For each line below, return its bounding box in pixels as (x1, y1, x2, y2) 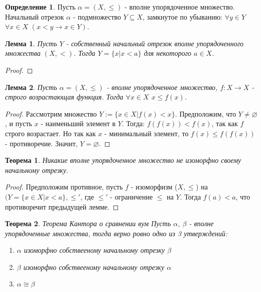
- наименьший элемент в (41, 118, 116, 129)
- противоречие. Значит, (5, 138, 78, 148)
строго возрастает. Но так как (5, 128, 96, 138)
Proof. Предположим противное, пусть (5, 181, 123, 192)
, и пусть (5, 118, 32, 129)
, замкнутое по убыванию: (143, 11, 222, 22)
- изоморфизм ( (130, 181, 178, 192)
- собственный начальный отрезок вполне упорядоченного (66, 38, 244, 48)
